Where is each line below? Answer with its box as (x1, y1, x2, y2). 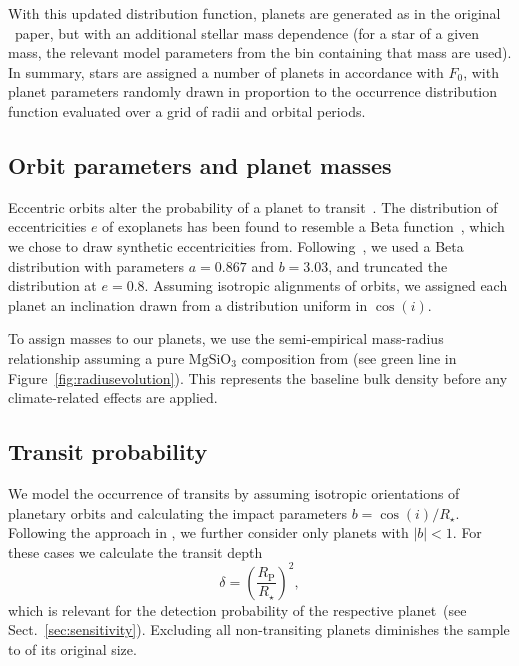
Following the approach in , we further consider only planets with (8, 522, 409, 543)
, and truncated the (328, 255, 448, 276)
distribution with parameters (8, 255, 185, 276)
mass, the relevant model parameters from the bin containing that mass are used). (8, 42, 512, 63)
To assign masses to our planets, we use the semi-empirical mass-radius (8, 328, 444, 349)
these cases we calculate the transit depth (8, 541, 263, 562)
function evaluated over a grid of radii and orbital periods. (8, 100, 366, 121)
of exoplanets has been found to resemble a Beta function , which (102, 216, 505, 237)
